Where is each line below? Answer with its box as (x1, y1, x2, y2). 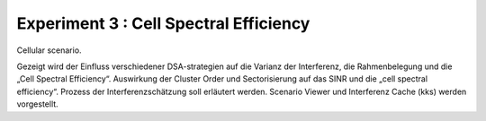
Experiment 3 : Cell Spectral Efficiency (16, 13, 310, 33)
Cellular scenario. (16, 45, 82, 56)
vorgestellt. (16, 99, 58, 109)
